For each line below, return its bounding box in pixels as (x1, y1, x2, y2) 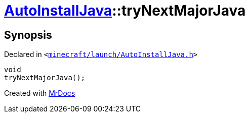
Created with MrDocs (4, 89, 75, 98)
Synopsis (4, 28, 52, 41)
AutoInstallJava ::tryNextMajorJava (4, 2, 246, 19)
